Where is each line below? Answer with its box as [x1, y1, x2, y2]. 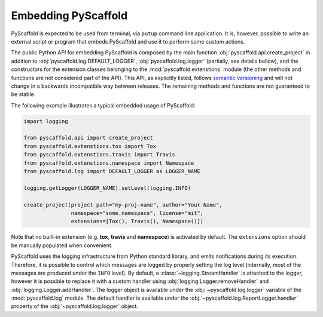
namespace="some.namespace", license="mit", [71, 210, 204, 216]
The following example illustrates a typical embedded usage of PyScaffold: [11, 101, 196, 109]
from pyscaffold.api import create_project [23, 134, 154, 141]
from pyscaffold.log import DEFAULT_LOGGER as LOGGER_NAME [23, 168, 200, 174]
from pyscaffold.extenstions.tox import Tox [23, 143, 157, 149]
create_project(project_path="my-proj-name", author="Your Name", [23, 201, 223, 208]
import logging [23, 118, 68, 125]
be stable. [11, 91, 36, 98]
